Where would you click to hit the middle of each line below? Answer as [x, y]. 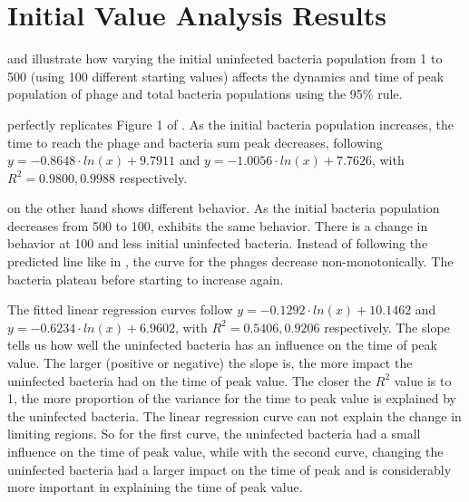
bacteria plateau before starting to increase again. [146, 279]
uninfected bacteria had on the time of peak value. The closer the [190, 380]
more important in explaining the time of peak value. [155, 487]
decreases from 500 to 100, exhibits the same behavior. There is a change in [218, 225]
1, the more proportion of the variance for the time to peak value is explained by [232, 398]
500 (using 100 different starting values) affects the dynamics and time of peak [226, 76]
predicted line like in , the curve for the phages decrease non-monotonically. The [230, 261]
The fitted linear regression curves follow [120, 309]
